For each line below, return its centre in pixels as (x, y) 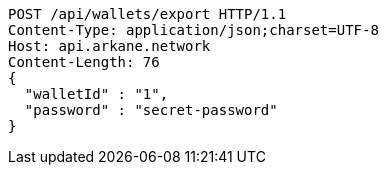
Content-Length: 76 (84, 62)
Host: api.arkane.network (109, 46)
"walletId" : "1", (96, 94)
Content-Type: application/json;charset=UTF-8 (193, 30)
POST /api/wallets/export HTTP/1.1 (147, 14)
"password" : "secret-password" (151, 110)
